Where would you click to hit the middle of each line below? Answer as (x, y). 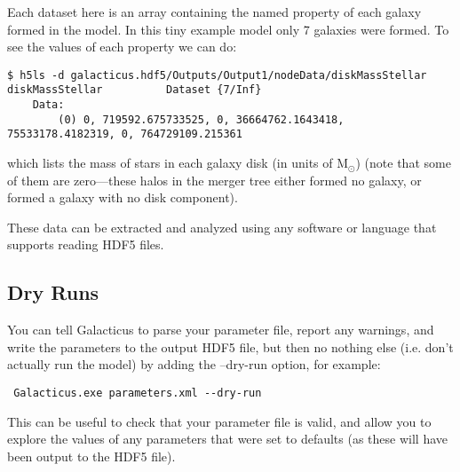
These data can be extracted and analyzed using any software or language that (222, 227)
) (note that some (403, 163)
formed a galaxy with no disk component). (123, 197)
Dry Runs (53, 292)
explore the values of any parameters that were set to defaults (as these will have (227, 439)
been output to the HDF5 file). (91, 456)
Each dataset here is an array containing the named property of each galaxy (214, 12)
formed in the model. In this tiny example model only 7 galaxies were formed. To (228, 29)
